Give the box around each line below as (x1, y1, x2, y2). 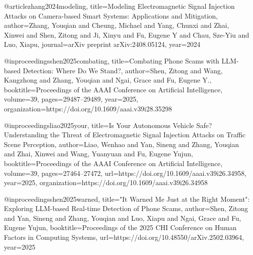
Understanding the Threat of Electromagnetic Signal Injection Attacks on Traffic (4, 129, 246, 140)
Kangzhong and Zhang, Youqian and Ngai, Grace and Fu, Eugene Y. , (4, 75, 212, 85)
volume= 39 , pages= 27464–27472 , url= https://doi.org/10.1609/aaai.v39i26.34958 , (4, 168, 247, 178)
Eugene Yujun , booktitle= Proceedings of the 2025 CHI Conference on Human (4, 222, 237, 233)
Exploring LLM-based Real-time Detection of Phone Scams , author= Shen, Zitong (4, 203, 248, 213)
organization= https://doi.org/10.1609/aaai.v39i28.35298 (4, 103, 172, 113)
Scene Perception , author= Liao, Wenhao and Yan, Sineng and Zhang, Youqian (4, 139, 239, 149)
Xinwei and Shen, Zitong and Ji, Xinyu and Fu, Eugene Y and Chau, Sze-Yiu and (4, 29, 250, 40)
